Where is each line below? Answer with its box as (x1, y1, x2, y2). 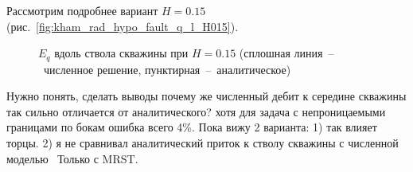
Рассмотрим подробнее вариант (6, 2, 158, 18)
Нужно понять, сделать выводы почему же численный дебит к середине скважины (6, 88, 407, 104)
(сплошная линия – (239, 45, 334, 61)
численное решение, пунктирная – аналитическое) (43, 61, 291, 77)
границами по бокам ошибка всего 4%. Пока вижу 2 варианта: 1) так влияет (6, 119, 377, 135)
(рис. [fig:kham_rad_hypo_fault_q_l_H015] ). (6, 18, 239, 34)
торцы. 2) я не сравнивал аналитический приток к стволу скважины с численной (6, 135, 399, 151)
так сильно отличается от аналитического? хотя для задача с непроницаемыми (6, 103, 386, 119)
